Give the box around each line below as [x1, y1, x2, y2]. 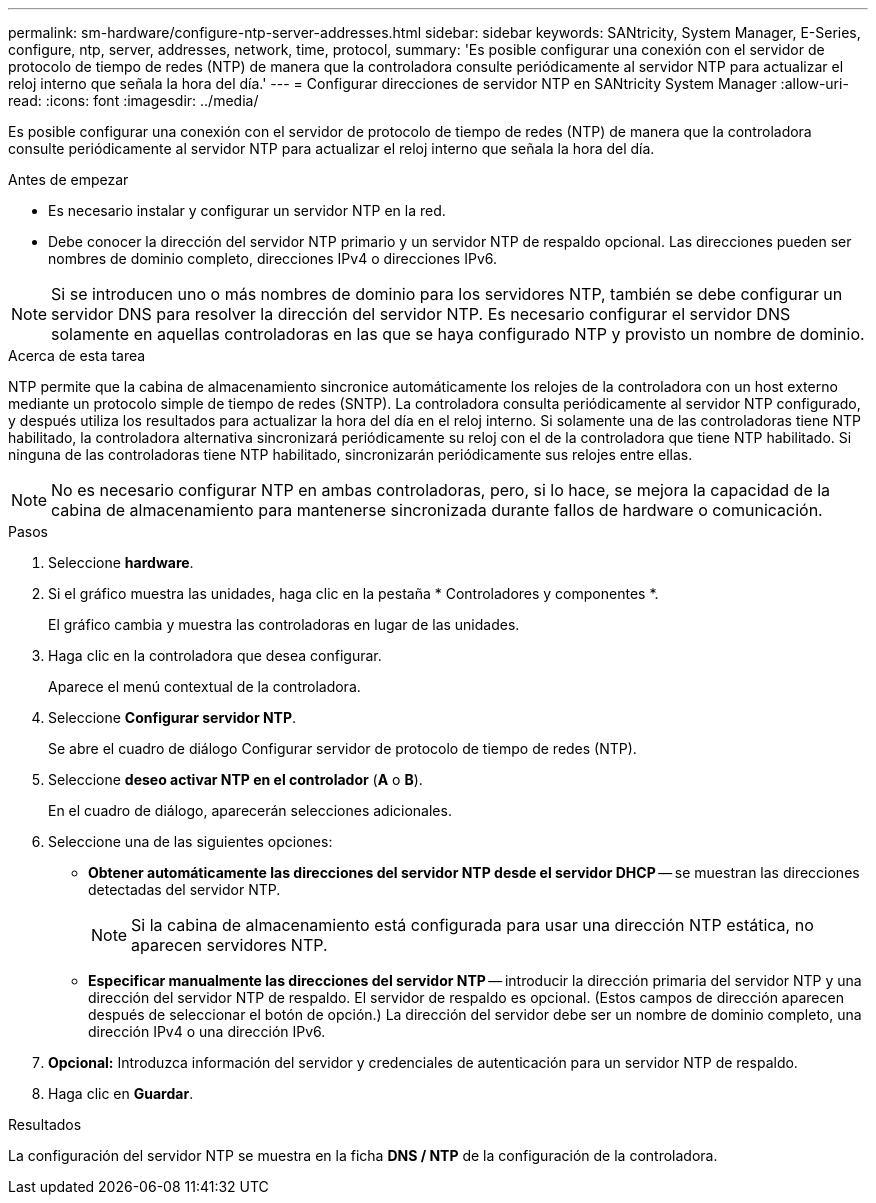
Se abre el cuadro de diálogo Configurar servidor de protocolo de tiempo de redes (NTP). [48, 740, 637, 757]
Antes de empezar [8, 171, 129, 188]
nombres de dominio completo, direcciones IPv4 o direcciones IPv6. [48, 250, 498, 267]
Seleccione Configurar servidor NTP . [48, 709, 297, 726]
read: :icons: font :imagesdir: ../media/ [8, 92, 259, 109]
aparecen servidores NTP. [131, 935, 328, 955]
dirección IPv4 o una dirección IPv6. [88, 1023, 326, 1040]
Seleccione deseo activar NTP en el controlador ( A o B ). [48, 771, 423, 788]
